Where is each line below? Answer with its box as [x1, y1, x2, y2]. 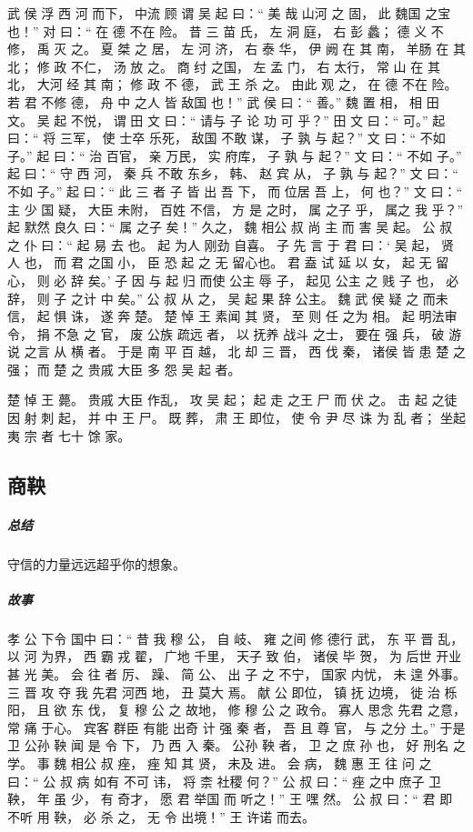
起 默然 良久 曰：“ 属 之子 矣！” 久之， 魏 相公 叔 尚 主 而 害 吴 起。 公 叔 [7, 217, 453, 236]
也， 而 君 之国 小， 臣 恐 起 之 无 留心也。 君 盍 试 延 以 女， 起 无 [24, 253, 432, 272]
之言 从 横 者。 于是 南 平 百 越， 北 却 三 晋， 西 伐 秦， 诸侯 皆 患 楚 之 [24, 342, 466, 361]
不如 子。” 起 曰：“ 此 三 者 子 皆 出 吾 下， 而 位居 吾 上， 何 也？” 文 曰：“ [7, 181, 463, 200]
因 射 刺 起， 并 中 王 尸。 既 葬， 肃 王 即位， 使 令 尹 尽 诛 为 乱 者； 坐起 [7, 408, 466, 427]
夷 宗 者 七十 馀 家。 [7, 426, 131, 445]
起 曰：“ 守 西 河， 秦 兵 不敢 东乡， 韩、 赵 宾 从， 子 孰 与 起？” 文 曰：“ [7, 164, 458, 183]
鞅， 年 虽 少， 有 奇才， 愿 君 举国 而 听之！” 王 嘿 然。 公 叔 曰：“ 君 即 [7, 789, 453, 808]
